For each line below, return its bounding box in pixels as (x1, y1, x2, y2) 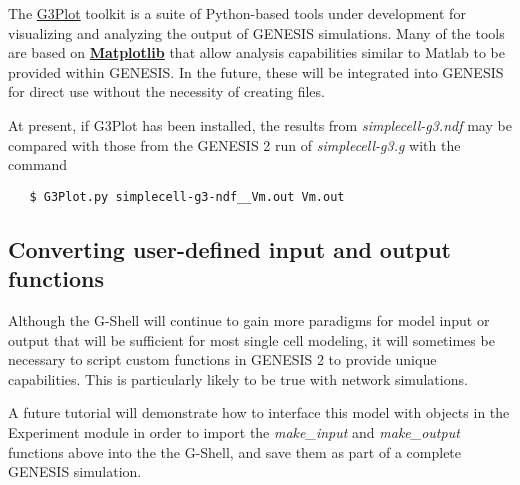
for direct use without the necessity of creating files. (8, 81, 325, 102)
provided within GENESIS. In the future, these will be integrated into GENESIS (8, 61, 504, 82)
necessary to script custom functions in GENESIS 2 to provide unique (8, 349, 437, 370)
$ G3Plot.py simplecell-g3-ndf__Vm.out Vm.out (29, 189, 345, 204)
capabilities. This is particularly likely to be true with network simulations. (8, 368, 468, 389)
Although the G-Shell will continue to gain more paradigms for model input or (8, 310, 490, 330)
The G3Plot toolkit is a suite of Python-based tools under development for (8, 3, 466, 23)
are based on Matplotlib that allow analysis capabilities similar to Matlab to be (8, 42, 506, 63)
